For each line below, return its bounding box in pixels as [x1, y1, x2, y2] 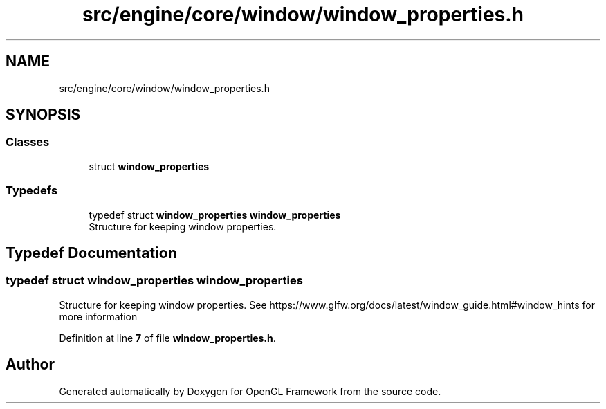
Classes [6, 135, 50, 149]
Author [6, 356, 55, 374]
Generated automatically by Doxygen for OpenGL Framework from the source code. [59, 385, 441, 397]
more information [59, 310, 138, 322]
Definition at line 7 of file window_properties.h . [59, 331, 276, 344]
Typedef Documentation [6, 244, 177, 262]
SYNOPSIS [6, 106, 81, 124]
